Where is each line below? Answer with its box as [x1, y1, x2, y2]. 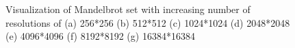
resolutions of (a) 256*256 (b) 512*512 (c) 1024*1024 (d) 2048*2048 [5, 15, 290, 29]
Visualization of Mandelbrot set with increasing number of [5, 2, 251, 16]
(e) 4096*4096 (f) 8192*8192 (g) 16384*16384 [5, 29, 195, 43]
